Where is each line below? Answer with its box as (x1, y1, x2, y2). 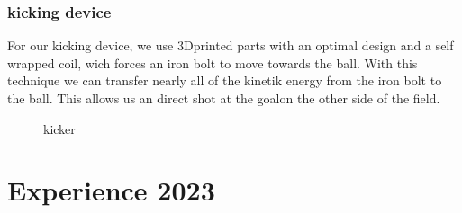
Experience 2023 (7, 172, 215, 209)
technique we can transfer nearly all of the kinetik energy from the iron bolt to (7, 71, 442, 90)
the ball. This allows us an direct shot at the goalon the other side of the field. (7, 89, 440, 107)
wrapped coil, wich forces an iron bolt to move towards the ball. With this (7, 53, 418, 72)
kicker (43, 119, 76, 138)
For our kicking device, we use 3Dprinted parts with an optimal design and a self (7, 36, 454, 55)
